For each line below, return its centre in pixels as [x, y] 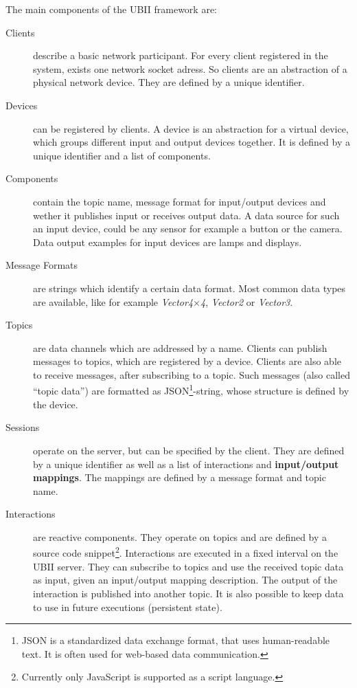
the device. [56, 404]
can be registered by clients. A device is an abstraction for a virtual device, [191, 128]
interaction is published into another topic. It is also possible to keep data [188, 593]
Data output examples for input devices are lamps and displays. [168, 242]
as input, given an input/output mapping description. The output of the [185, 580]
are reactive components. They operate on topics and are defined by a [180, 536]
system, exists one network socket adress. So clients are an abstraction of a [190, 68]
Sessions [23, 427]
